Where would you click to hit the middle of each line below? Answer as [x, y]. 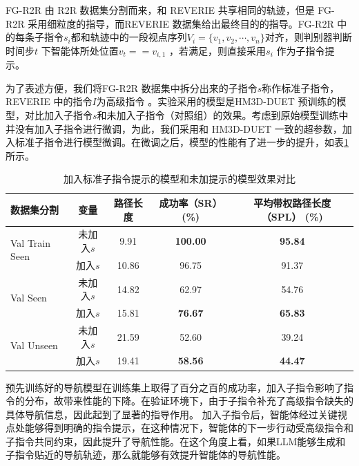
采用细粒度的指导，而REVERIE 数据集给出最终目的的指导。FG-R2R [181, 23]
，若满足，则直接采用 [218, 50]
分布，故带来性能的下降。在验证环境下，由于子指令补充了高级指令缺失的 [189, 401]
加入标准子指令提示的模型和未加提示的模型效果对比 [179, 179]
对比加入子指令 [58, 115]
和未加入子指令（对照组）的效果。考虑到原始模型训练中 [223, 115]
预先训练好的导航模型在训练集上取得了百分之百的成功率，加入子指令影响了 [175, 387]
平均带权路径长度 [292, 202]
